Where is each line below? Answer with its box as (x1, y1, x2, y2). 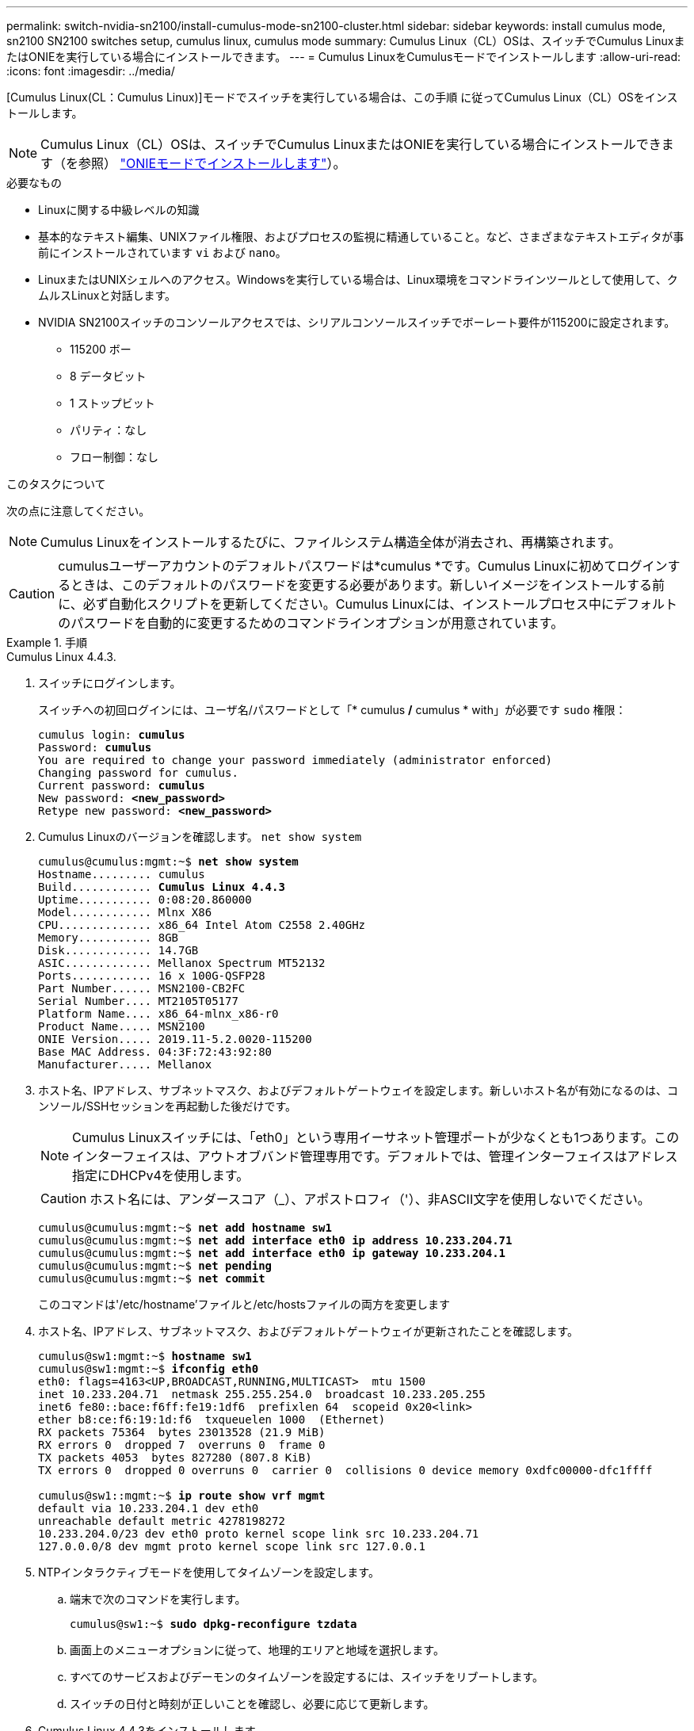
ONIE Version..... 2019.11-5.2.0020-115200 (38, 1033, 312, 1045)
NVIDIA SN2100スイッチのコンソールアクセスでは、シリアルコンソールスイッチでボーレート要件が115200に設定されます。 (38, 315, 676, 329)
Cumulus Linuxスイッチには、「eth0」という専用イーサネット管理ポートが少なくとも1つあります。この (72, 1129, 680, 1145)
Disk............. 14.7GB (38, 944, 199, 957)
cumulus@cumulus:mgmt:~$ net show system (38, 855, 299, 868)
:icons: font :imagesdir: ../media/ (6, 64, 175, 78)
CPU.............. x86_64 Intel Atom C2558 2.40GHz (38, 919, 366, 931)
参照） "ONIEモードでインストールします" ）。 (78, 155, 346, 171)
